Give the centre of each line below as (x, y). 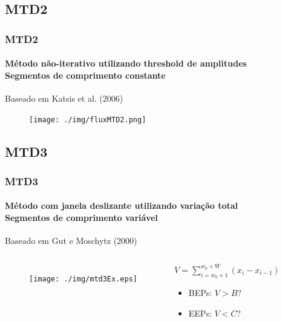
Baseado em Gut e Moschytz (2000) (71, 241)
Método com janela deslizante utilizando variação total (122, 205)
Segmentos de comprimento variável (81, 218)
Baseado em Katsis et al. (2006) (64, 98)
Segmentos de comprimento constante (85, 75)
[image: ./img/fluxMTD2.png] (88, 120)
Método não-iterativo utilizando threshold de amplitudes (126, 63)
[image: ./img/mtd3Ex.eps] (83, 279)
